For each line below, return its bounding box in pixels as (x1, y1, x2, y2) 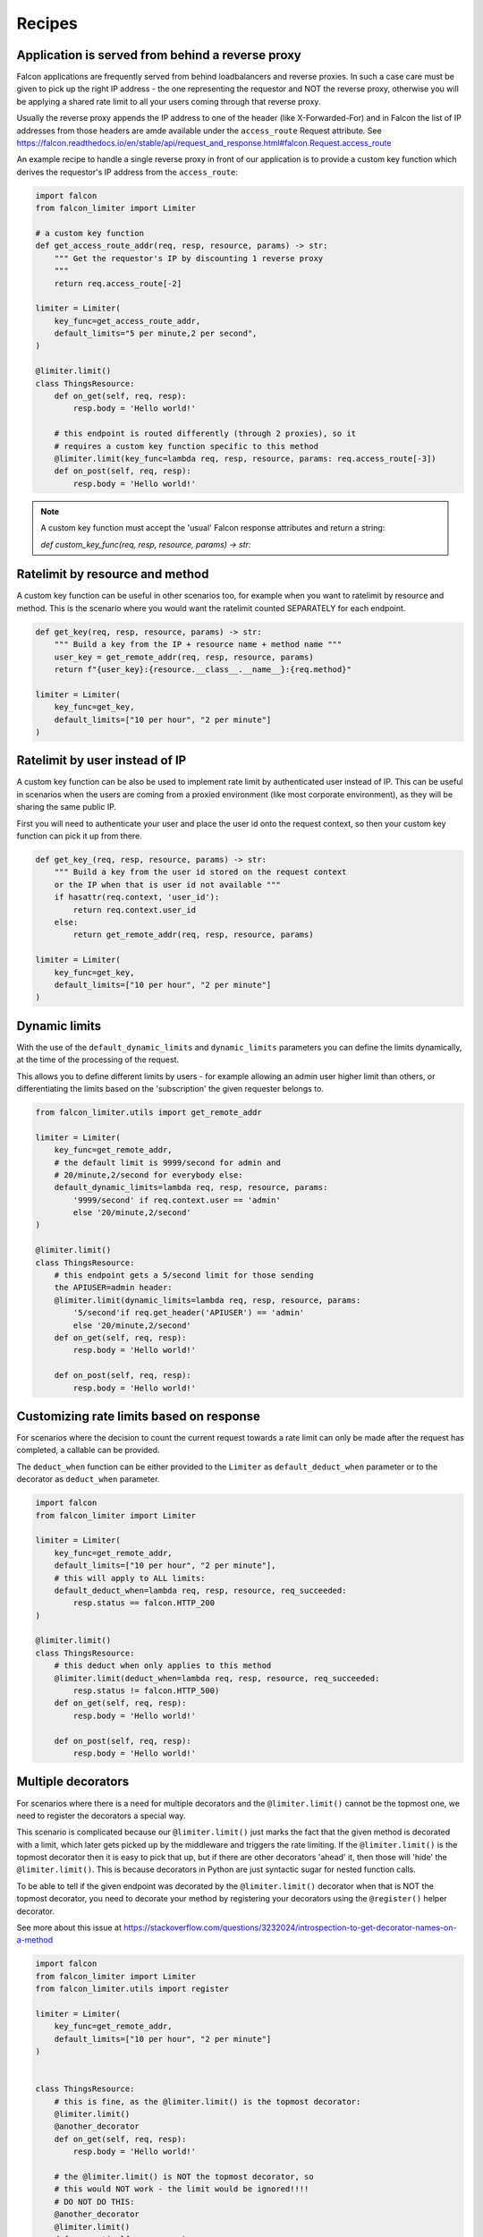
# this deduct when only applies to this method (54, 1661, 272, 1671)
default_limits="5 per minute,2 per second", (54, 328, 258, 339)
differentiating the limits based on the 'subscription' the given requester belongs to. (16, 1083, 324, 1093)
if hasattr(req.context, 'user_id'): (54, 892, 220, 903)
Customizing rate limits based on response (16, 1408, 261, 1424)
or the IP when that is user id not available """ (54, 880, 281, 889)
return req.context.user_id (72, 905, 197, 914)
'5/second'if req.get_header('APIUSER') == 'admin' (72, 1307, 305, 1318)
